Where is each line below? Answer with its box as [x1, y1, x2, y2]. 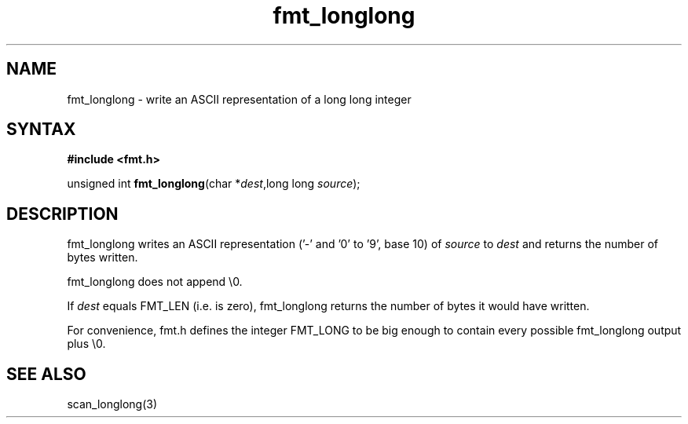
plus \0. [67, 337, 106, 351]
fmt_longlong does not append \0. [67, 275, 243, 289]
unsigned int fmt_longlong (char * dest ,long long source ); [67, 177, 360, 191]
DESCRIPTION [6, 203, 119, 224]
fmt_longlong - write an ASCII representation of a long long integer [67, 92, 412, 106]
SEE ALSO [6, 364, 86, 384]
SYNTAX [6, 119, 76, 140]
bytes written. [67, 250, 138, 265]
